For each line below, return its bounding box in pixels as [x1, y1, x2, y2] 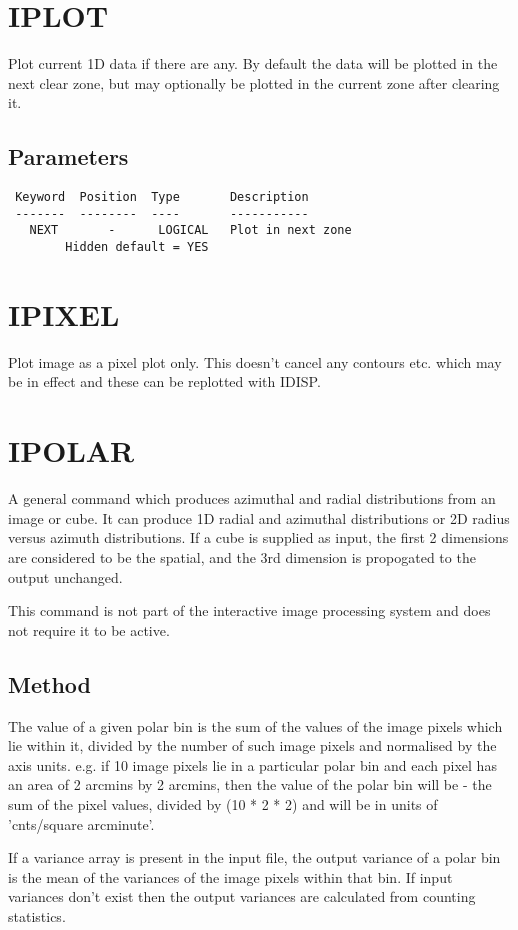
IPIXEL [8, 293, 120, 334]
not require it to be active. [8, 619, 170, 640]
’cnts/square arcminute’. [8, 813, 155, 834]
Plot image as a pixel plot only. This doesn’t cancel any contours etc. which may [8, 351, 502, 372]
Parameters [8, 141, 129, 172]
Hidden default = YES [65, 240, 209, 255]
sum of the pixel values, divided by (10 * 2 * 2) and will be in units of [8, 793, 438, 814]
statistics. [8, 905, 66, 926]
